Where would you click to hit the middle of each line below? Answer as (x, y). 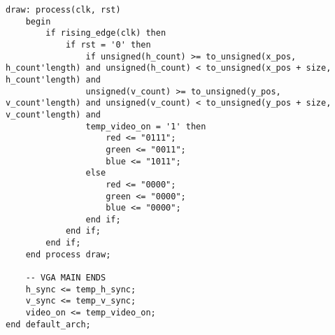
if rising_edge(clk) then (106, 33)
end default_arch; (48, 324)
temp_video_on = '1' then (146, 126)
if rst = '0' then (108, 44)
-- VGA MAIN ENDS (66, 278)
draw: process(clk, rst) (63, 10)
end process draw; (68, 254)
